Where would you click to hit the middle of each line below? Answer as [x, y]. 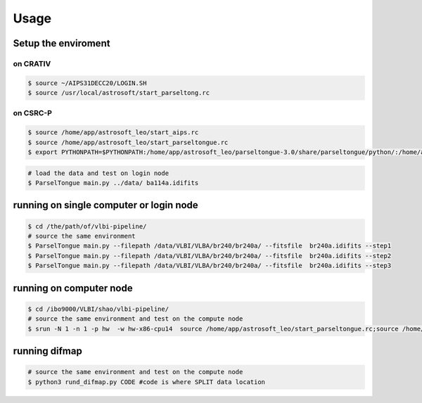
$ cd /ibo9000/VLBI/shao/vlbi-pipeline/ [98, 309]
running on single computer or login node [105, 205]
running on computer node [73, 288]
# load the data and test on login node [98, 173]
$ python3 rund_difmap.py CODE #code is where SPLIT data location [147, 382]
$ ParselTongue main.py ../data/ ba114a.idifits [113, 183]
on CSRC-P [33, 113]
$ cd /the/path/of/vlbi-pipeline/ [87, 226]
